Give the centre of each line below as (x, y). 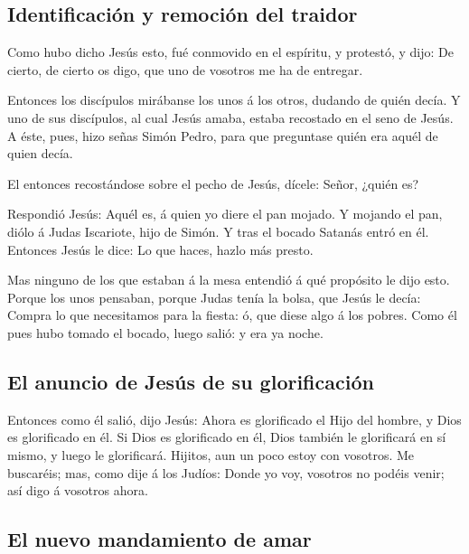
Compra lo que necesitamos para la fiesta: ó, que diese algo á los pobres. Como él (232, 315)
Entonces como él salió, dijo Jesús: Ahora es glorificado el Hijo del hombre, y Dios (234, 419)
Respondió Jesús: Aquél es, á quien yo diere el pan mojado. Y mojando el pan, (225, 214)
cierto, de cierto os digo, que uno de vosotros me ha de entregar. (185, 69)
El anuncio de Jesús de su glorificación (191, 381)
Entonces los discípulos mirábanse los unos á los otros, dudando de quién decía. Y (234, 100)
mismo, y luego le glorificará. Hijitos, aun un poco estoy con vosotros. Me (211, 454)
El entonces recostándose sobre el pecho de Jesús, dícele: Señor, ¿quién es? (213, 183)
